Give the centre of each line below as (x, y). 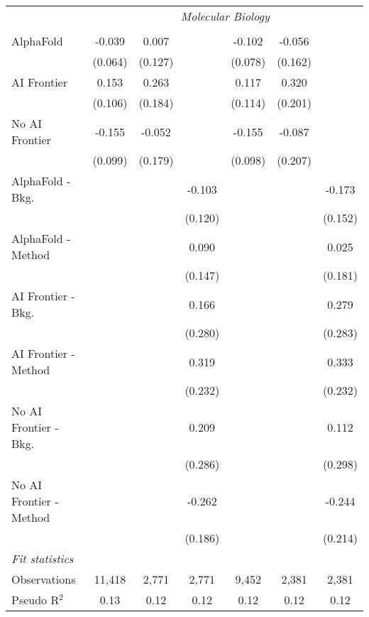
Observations (44, 579)
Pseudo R (35, 600)
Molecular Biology (225, 16)
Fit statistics (43, 558)
